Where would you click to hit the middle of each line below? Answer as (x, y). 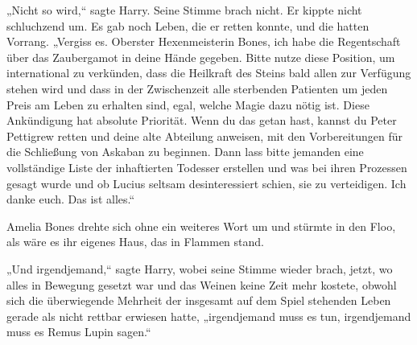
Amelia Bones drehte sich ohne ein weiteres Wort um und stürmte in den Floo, (201, 226)
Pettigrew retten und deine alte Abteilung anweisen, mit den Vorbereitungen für (205, 136)
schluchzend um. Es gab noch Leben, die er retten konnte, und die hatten (188, 25)
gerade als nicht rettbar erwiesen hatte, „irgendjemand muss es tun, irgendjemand (209, 316)
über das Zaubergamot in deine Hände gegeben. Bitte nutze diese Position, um (201, 57)
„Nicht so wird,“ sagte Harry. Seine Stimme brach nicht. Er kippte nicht (184, 10)
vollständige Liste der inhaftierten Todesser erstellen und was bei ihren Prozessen (207, 167)
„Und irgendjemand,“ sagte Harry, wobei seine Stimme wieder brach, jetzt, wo (200, 268)
